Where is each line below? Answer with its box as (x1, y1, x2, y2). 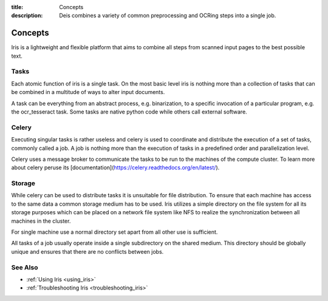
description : (11, 12, 43, 19)
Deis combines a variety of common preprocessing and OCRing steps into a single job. (59, 12, 276, 19)
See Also (11, 263, 38, 271)
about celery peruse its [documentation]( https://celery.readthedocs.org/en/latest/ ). (11, 164, 220, 171)
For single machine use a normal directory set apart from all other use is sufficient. (11, 228, 218, 236)
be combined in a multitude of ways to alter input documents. (11, 89, 165, 96)
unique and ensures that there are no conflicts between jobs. (11, 248, 164, 255)
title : (11, 4, 24, 10)
